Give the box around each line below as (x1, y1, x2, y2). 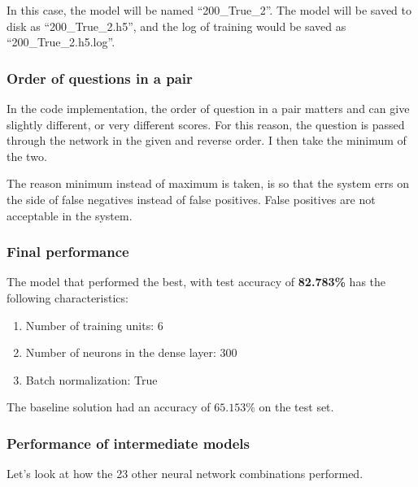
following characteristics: (7, 289, 128, 306)
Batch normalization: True (25, 371, 158, 388)
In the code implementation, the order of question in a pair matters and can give (7, 100, 410, 116)
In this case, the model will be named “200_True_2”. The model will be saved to (7, 2, 411, 18)
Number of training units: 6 (25, 316, 163, 333)
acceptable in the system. (7, 207, 133, 224)
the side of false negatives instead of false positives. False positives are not (7, 190, 376, 207)
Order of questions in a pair (7, 67, 193, 88)
